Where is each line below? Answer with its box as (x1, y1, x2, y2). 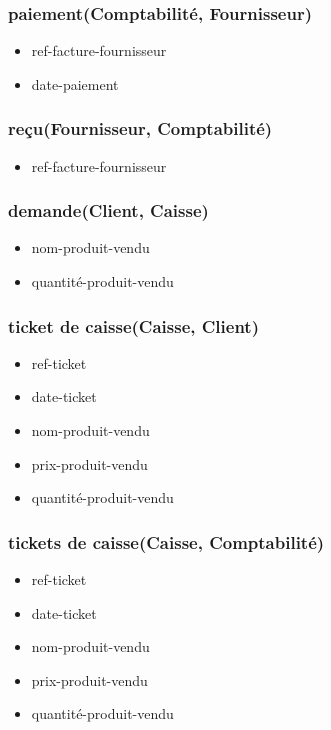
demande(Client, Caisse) (8, 198, 209, 223)
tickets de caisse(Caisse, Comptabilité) (8, 529, 325, 554)
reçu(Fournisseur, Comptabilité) (8, 116, 273, 141)
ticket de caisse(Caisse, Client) (8, 313, 259, 338)
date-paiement (31, 73, 119, 94)
